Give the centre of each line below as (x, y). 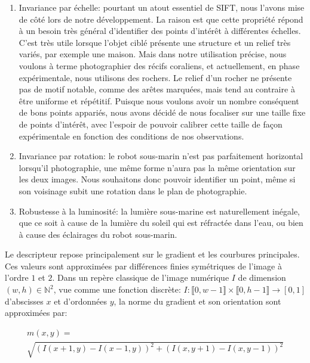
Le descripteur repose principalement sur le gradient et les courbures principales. (152, 254)
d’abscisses (24, 301)
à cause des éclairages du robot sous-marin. (98, 234)
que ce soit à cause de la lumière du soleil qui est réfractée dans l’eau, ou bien (161, 223)
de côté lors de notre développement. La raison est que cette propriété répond (161, 19)
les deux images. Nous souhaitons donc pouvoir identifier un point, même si (157, 179)
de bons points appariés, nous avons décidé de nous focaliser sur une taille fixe (162, 112)
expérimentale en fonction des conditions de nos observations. (131, 136)
